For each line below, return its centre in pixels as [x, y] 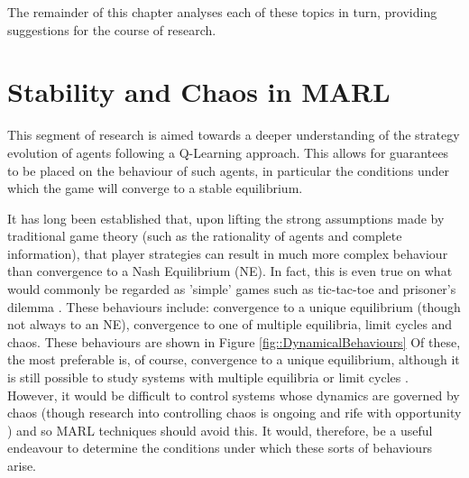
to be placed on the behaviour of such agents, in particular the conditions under [229, 170]
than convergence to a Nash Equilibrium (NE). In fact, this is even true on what [230, 271]
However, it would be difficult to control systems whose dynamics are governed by [234, 395]
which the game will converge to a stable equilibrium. [155, 188]
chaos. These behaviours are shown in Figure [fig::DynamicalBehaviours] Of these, [234, 341]
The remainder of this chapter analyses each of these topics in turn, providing [222, 12]
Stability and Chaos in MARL [199, 92]
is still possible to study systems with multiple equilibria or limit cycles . [208, 377]
